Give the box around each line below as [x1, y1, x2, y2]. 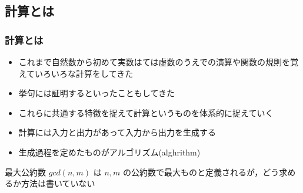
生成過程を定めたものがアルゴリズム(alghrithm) [18, 145, 201, 158]
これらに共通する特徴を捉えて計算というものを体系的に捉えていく [18, 106, 274, 118]
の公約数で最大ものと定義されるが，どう [123, 165, 279, 178]
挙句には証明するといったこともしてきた [18, 87, 175, 99]
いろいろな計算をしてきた [35, 67, 134, 79]
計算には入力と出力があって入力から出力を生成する [18, 126, 217, 138]
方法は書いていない [21, 177, 95, 189]
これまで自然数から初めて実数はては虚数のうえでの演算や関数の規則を [18, 56, 291, 67]
